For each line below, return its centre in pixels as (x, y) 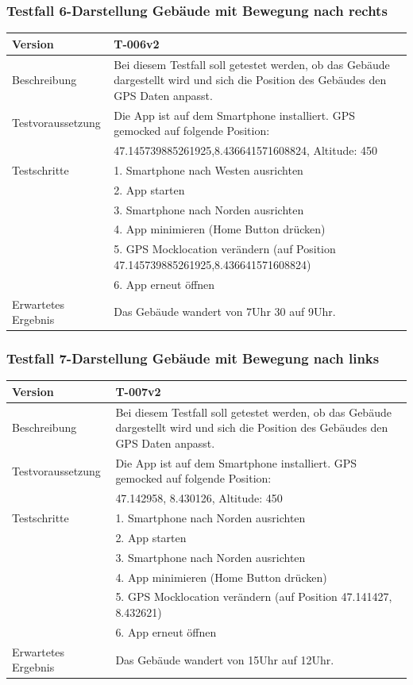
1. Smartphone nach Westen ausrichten (208, 169)
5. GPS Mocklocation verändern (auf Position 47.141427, (254, 596)
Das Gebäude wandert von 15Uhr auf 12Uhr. (225, 659)
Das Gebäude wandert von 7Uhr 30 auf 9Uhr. (225, 312)
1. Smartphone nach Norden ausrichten (210, 518)
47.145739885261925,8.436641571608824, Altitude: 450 (245, 150)
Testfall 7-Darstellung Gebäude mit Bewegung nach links (193, 358)
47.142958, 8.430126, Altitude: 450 (199, 498)
